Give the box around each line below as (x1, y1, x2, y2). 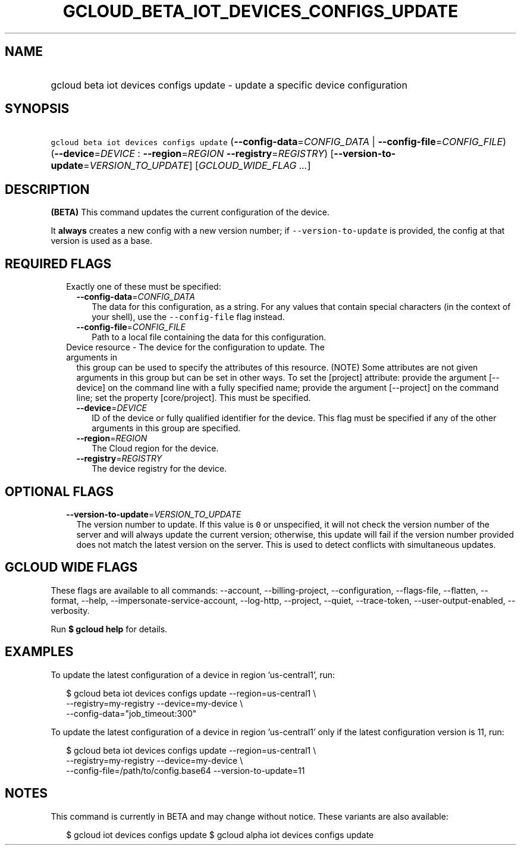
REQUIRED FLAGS (5, 256, 112, 271)
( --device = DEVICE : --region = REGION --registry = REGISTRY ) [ (51, 148, 334, 160)
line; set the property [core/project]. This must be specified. (76, 393, 311, 403)
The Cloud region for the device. (92, 443, 219, 454)
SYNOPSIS (5, 101, 70, 117)
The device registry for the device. (92, 463, 227, 474)
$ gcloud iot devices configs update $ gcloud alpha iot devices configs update (66, 829, 374, 840)
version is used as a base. (51, 236, 153, 246)
